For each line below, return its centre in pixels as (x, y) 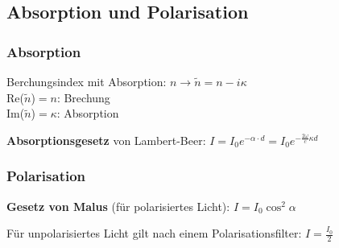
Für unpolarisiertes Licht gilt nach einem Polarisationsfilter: (154, 233)
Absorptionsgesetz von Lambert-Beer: (106, 140)
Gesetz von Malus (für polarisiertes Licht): (118, 206)
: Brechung (83, 97)
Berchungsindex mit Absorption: (87, 81)
